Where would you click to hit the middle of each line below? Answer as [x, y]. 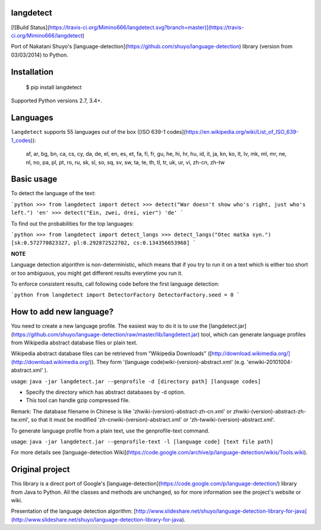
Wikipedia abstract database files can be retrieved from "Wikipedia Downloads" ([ [111, 353]
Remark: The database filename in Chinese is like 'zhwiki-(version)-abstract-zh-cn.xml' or [121, 411]
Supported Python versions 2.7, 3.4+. [56, 101]
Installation [32, 72]
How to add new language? [62, 312]
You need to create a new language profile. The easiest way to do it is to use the [109, 326]
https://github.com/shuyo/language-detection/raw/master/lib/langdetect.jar [106, 334]
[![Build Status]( [30, 27]
